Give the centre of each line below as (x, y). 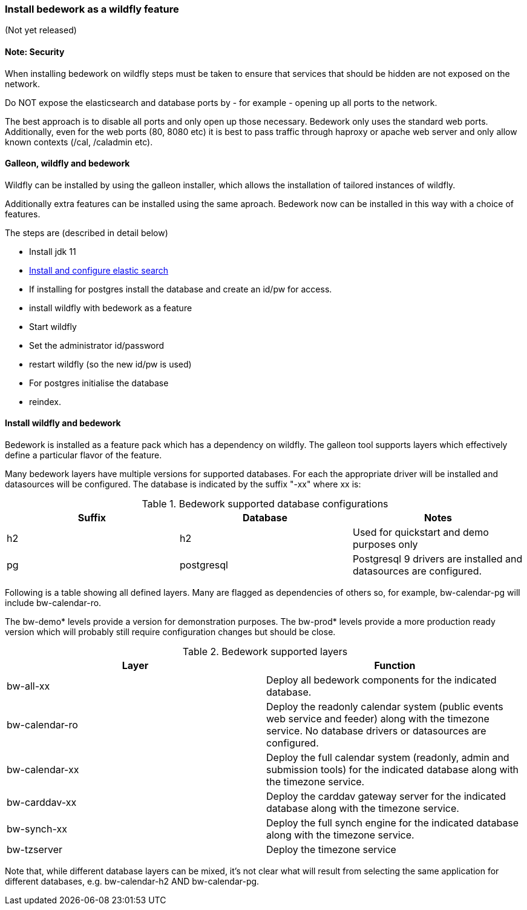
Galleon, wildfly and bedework (67, 163)
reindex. (45, 401)
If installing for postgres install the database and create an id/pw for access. (181, 289)
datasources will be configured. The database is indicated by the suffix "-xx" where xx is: (183, 484)
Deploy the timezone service (331, 850)
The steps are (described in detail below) (87, 232)
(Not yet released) (41, 30)
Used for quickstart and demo (421, 532)
